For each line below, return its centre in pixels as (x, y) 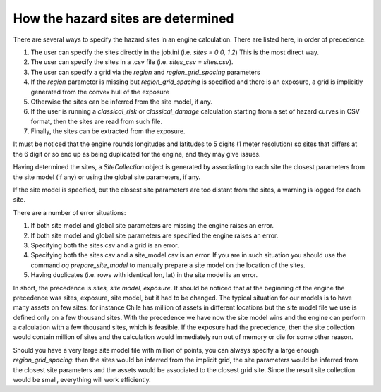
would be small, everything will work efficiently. (82, 380)
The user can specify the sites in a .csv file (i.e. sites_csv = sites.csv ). (132, 62)
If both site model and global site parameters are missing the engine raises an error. (152, 226)
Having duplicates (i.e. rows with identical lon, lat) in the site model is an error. (144, 275)
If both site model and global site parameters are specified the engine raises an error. (155, 235)
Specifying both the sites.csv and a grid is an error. (105, 245)
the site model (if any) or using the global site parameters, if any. (107, 177)
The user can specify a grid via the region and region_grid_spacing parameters (145, 72)
